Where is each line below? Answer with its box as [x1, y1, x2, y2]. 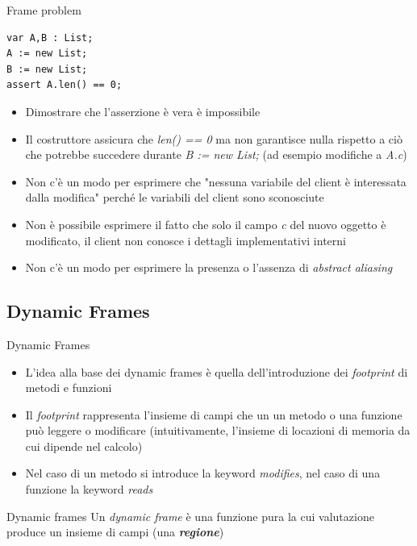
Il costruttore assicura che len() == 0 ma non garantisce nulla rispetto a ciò [25, 130, 402, 147]
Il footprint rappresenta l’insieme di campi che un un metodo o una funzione [25, 406, 402, 423]
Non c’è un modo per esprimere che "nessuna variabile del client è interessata [25, 173, 407, 190]
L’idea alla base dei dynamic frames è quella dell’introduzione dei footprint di [25, 363, 408, 380]
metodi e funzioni [25, 379, 112, 396]
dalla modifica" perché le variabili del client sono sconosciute [25, 189, 324, 206]
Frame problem [6, 2, 81, 18]
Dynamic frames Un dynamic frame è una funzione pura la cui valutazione [6, 507, 374, 524]
